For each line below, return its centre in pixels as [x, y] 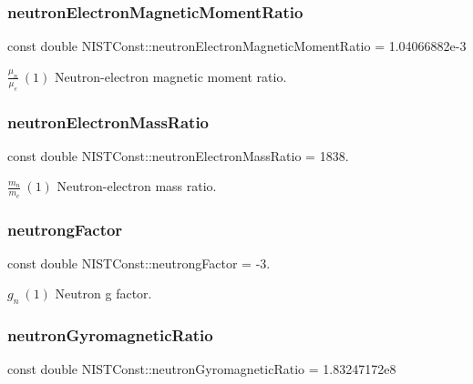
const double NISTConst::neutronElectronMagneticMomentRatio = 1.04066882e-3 [237, 46]
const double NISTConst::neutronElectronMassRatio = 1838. [178, 155]
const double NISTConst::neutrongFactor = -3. [139, 263]
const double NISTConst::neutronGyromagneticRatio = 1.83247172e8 [202, 369]
